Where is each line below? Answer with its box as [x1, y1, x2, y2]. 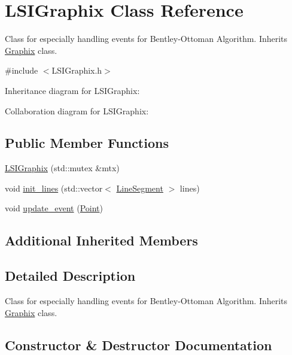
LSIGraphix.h [51, 64, 102, 77]
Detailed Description [5, 266, 136, 285]
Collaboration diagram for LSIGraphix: [5, 104, 149, 117]
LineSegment [116, 181, 163, 194]
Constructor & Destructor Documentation [5, 335, 272, 354]
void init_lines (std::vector [5, 181, 103, 194]
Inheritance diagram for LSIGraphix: [5, 84, 140, 96]
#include [5, 64, 38, 77]
